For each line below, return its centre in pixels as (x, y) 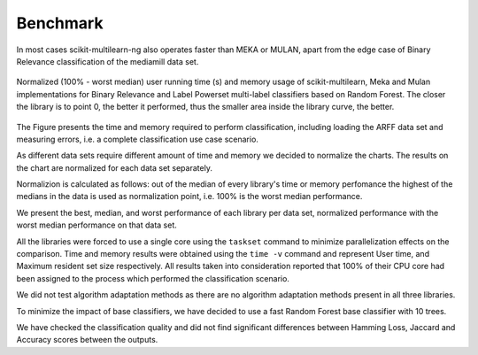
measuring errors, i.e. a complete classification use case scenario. (137, 139)
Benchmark (60, 23)
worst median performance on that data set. (96, 225)
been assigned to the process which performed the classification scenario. (153, 278)
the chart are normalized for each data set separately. (114, 167)
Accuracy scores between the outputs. (87, 340)
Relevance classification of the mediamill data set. (108, 61)
